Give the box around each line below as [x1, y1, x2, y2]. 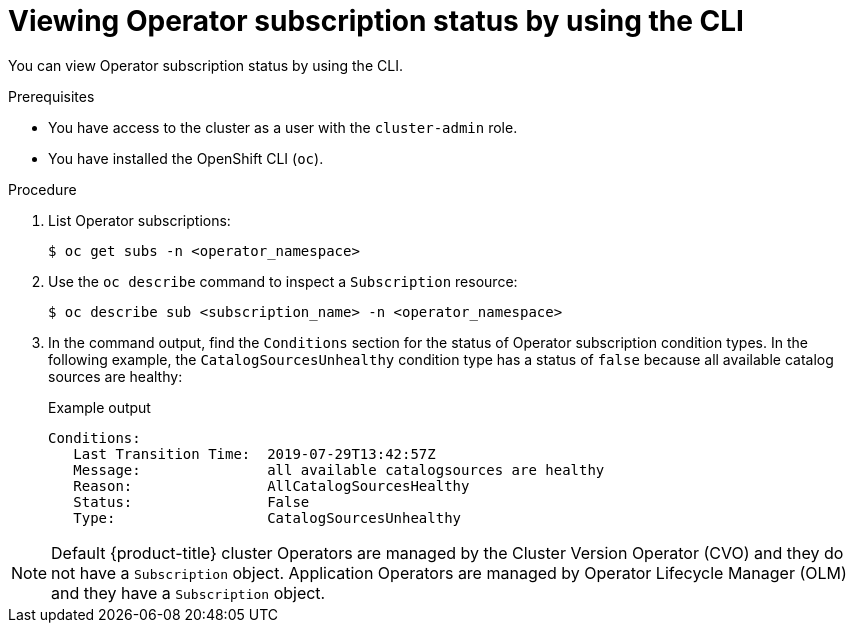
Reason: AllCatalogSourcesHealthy [73, 477, 470, 494]
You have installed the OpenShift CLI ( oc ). [48, 149, 324, 167]
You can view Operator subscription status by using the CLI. [8, 56, 403, 74]
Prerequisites [8, 87, 95, 105]
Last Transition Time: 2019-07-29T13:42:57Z [73, 445, 436, 462]
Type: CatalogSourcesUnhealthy [73, 509, 462, 526]
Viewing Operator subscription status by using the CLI [8, 4, 744, 38]
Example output [48, 398, 151, 416]
